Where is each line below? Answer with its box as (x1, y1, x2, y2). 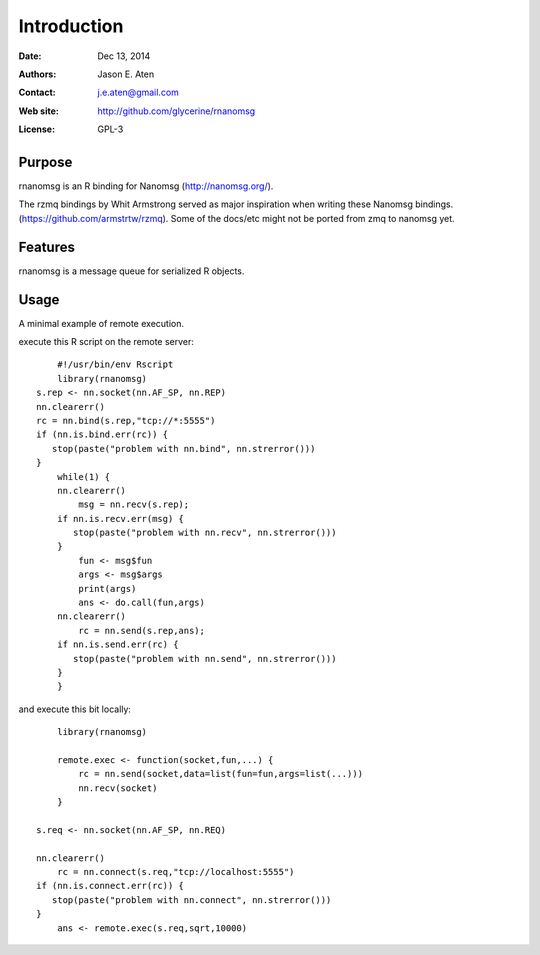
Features (18, 238, 75, 255)
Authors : (18, 68, 57, 80)
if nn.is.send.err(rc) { (56, 639, 179, 650)
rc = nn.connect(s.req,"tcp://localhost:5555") (56, 866, 295, 878)
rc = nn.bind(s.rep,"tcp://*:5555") (36, 415, 216, 426)
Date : (18, 50, 42, 62)
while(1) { (56, 471, 111, 482)
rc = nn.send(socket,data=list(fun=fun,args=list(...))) (78, 768, 364, 780)
